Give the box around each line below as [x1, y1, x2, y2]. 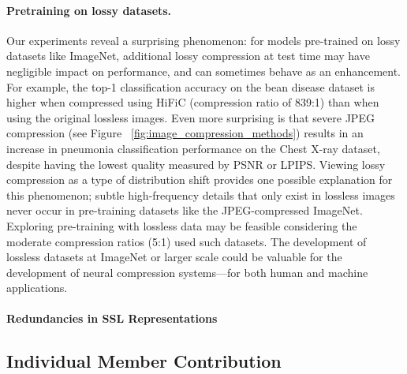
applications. [6, 279, 68, 296]
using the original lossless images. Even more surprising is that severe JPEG [6, 109, 375, 125]
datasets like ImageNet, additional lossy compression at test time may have [6, 47, 370, 64]
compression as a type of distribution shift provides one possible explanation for [6, 171, 393, 188]
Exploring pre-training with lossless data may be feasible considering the [6, 217, 357, 234]
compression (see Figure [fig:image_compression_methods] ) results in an [6, 125, 364, 141]
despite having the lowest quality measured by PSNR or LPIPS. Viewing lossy [6, 155, 386, 172]
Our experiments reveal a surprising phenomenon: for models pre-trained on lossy [6, 32, 401, 48]
